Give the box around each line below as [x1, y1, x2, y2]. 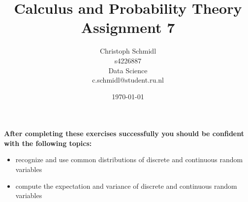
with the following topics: [4, 138, 92, 148]
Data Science [108, 65, 148, 75]
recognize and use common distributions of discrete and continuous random [15, 154, 243, 165]
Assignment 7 [81, 17, 175, 37]
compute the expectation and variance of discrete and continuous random [15, 180, 237, 191]
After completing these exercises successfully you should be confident [4, 128, 244, 139]
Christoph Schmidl [99, 46, 156, 56]
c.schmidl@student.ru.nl [92, 75, 164, 85]
